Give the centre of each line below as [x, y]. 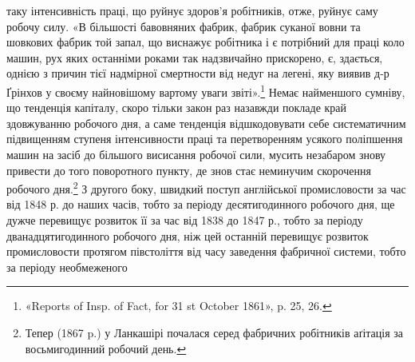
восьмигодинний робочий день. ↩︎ [106, 348]
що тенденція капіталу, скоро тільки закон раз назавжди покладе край [177, 107]
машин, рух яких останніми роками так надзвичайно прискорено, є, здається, [195, 57]
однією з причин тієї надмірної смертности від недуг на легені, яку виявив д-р [198, 73]
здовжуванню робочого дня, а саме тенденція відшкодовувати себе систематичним [206, 123]
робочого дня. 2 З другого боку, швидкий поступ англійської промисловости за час [206, 187]
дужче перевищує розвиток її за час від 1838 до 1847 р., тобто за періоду [185, 220]
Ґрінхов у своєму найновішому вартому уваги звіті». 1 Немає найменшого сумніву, [206, 90]
